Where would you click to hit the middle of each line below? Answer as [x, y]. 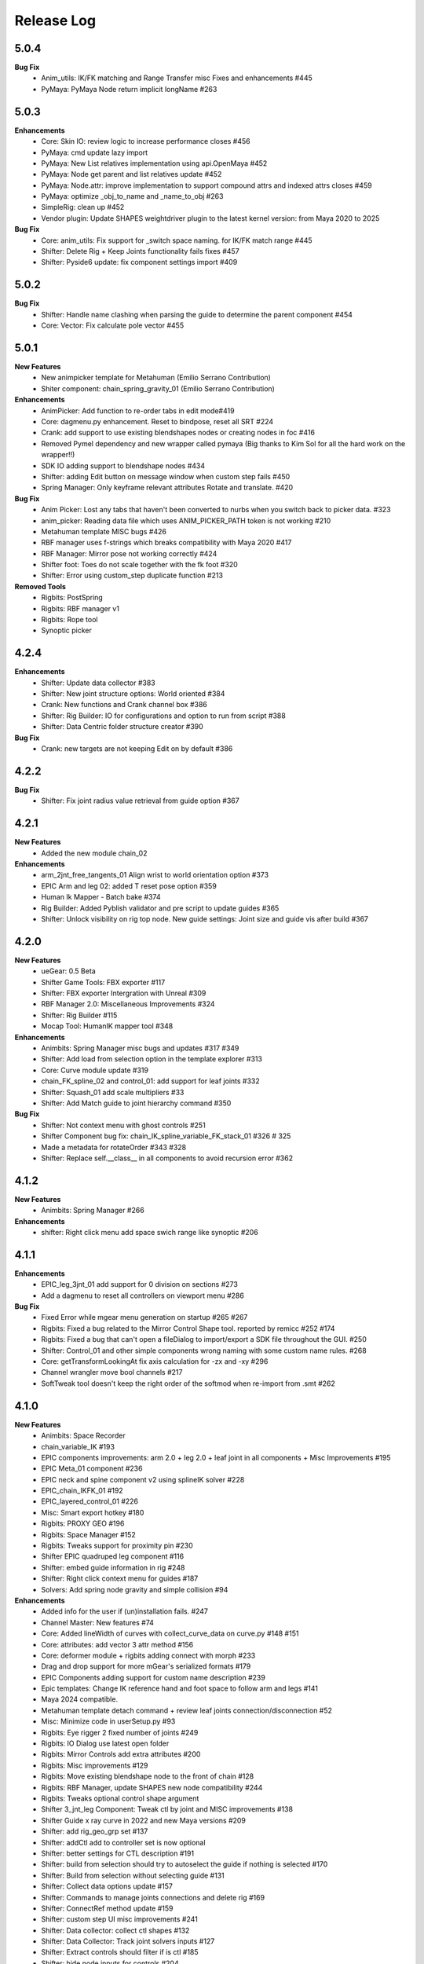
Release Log [55, 20]
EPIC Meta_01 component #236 [92, 1468]
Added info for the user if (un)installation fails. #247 [124, 1611]
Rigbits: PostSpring [72, 598]
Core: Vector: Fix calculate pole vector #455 [113, 325]
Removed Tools [40, 586]
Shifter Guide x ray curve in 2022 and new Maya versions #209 [144, 1820]
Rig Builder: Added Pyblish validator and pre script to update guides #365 [160, 908]
